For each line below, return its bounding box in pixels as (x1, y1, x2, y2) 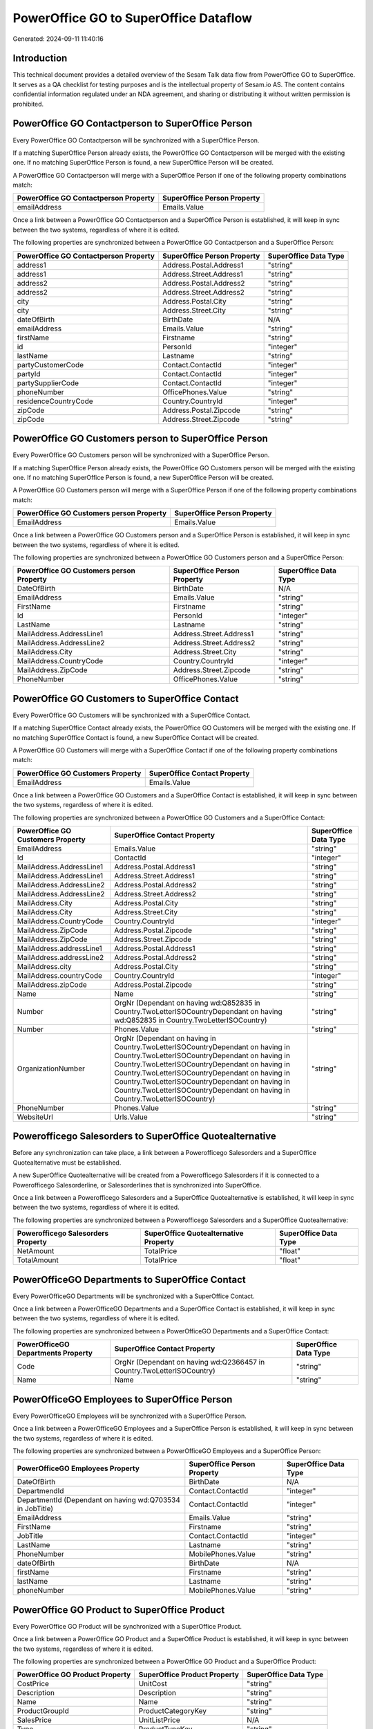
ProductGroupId (17, 1706, 69, 1716)
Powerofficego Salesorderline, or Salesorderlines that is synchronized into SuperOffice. (12, 1181, 262, 1189)
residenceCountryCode (17, 396, 93, 406)
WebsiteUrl (17, 1112, 53, 1122)
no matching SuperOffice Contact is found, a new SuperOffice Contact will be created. (12, 733, 259, 741)
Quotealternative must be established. (12, 1158, 122, 1167)
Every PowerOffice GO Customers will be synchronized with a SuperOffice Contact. (12, 711, 251, 719)
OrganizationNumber (17, 1064, 86, 1073)
